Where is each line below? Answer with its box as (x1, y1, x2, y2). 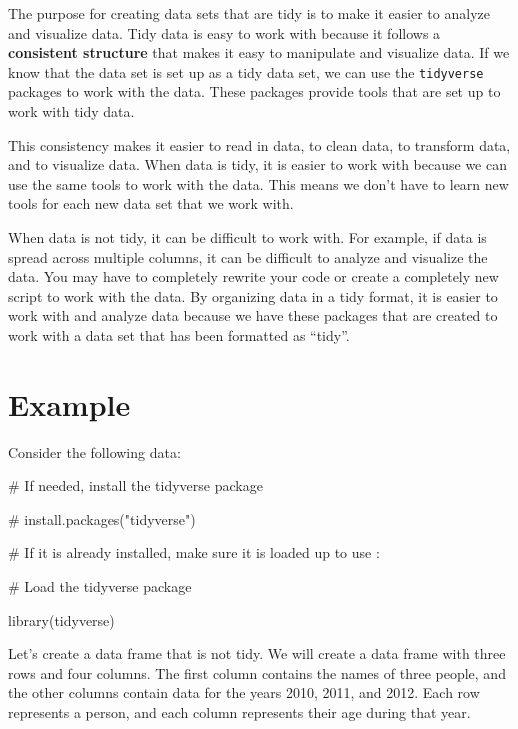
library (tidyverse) (8, 609, 115, 630)
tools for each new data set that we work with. (8, 193, 294, 214)
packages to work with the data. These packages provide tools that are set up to (8, 81, 501, 102)
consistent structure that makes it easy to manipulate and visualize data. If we (8, 42, 510, 63)
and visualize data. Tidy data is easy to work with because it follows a (8, 22, 441, 43)
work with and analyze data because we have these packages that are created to (8, 305, 498, 326)
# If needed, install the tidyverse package (8, 475, 263, 496)
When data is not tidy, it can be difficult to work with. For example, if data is (8, 227, 487, 247)
